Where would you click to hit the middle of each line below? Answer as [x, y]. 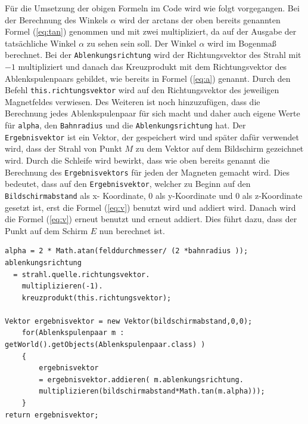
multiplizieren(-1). [62, 286]
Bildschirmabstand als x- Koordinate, [75, 195]
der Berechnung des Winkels [57, 19]
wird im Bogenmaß [242, 43]
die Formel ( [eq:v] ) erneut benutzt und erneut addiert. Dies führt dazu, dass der [151, 219]
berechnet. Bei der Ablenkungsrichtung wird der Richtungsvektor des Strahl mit [153, 55]
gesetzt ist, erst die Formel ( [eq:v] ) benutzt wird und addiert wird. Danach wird [150, 207]
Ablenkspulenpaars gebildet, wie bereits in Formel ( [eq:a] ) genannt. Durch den [148, 78]
